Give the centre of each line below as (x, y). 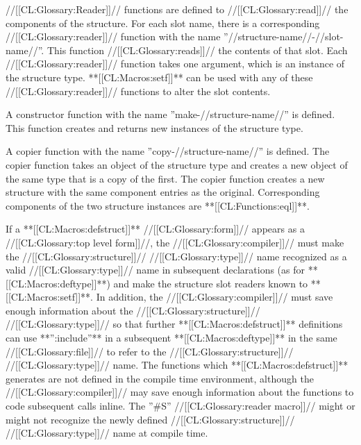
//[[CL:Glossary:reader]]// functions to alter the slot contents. (138, 91)
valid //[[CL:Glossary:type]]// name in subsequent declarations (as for (156, 270)
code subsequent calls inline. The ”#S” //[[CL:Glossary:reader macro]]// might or (180, 406)
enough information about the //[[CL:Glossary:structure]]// (133, 310)
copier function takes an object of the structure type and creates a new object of (177, 164)
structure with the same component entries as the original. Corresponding (163, 192)
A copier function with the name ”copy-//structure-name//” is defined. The (168, 151)
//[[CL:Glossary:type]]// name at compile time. (107, 433)
